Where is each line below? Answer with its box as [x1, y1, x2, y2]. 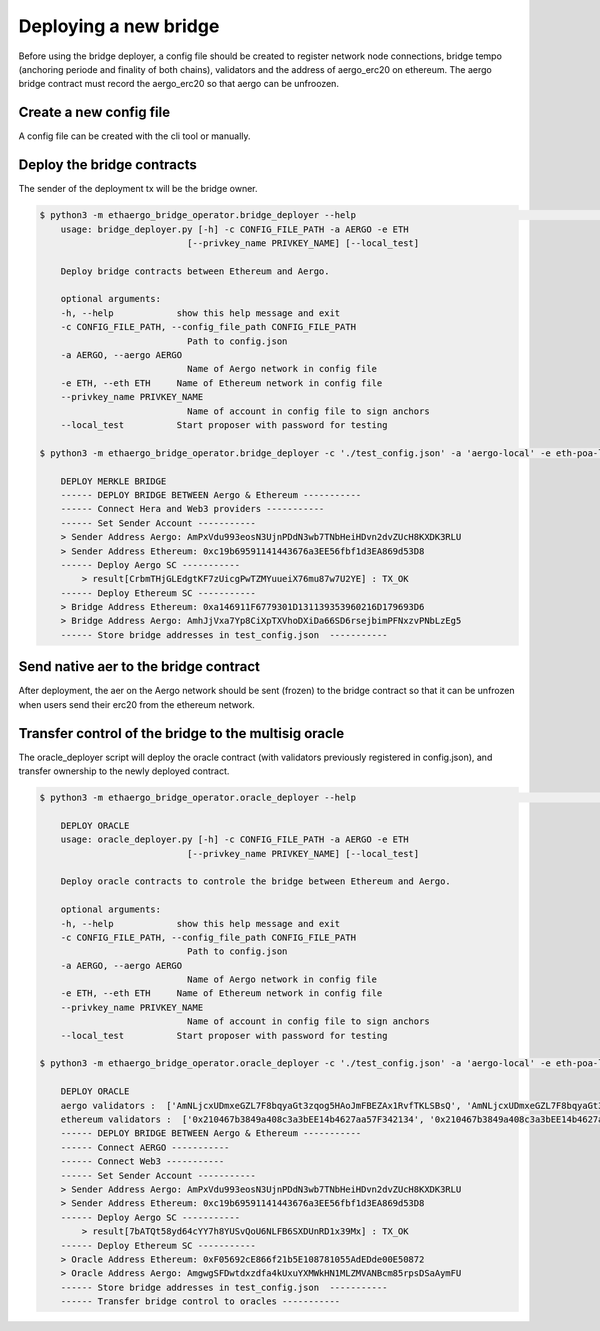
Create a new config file [18, 104, 170, 121]
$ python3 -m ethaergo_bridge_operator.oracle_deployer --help [39, 792, 357, 804]
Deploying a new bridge [18, 15, 220, 37]
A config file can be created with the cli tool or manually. [18, 130, 251, 142]
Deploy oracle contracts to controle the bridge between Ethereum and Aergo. [60, 876, 452, 887]
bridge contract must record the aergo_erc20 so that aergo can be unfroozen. [18, 78, 340, 90]
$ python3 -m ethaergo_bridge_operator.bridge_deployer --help [39, 210, 357, 221]
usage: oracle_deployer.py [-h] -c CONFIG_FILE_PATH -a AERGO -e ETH [60, 834, 409, 845]
